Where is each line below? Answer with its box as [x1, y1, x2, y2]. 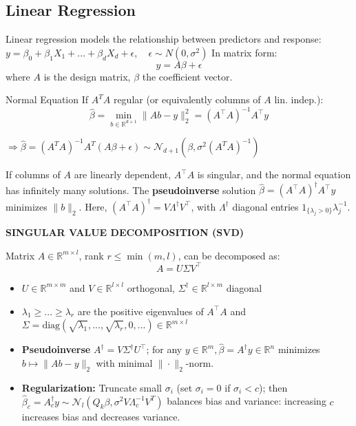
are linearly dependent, [74, 167, 171, 182]
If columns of [6, 167, 61, 182]
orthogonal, [127, 280, 175, 295]
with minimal [96, 355, 153, 370]
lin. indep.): [274, 92, 324, 107]
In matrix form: [211, 45, 278, 59]
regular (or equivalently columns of [113, 92, 261, 107]
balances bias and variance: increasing [167, 394, 326, 408]
